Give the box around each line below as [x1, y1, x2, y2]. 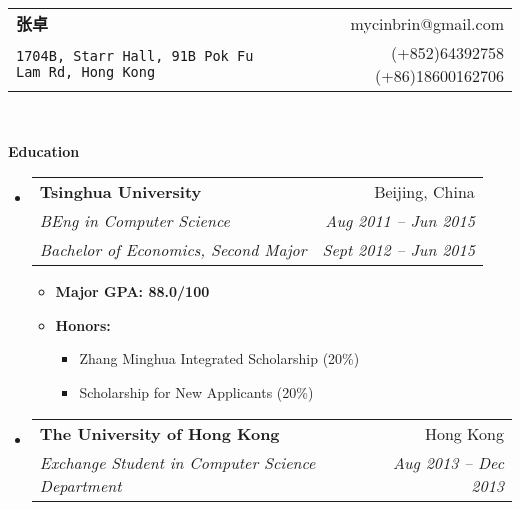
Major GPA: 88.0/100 [55, 281, 210, 302]
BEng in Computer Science [39, 209, 230, 233]
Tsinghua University [39, 180, 202, 204]
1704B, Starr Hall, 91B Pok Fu [16, 48, 254, 64]
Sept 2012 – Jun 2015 [322, 238, 475, 262]
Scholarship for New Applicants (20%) [79, 381, 314, 402]
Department [39, 473, 122, 497]
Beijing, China [374, 180, 475, 204]
